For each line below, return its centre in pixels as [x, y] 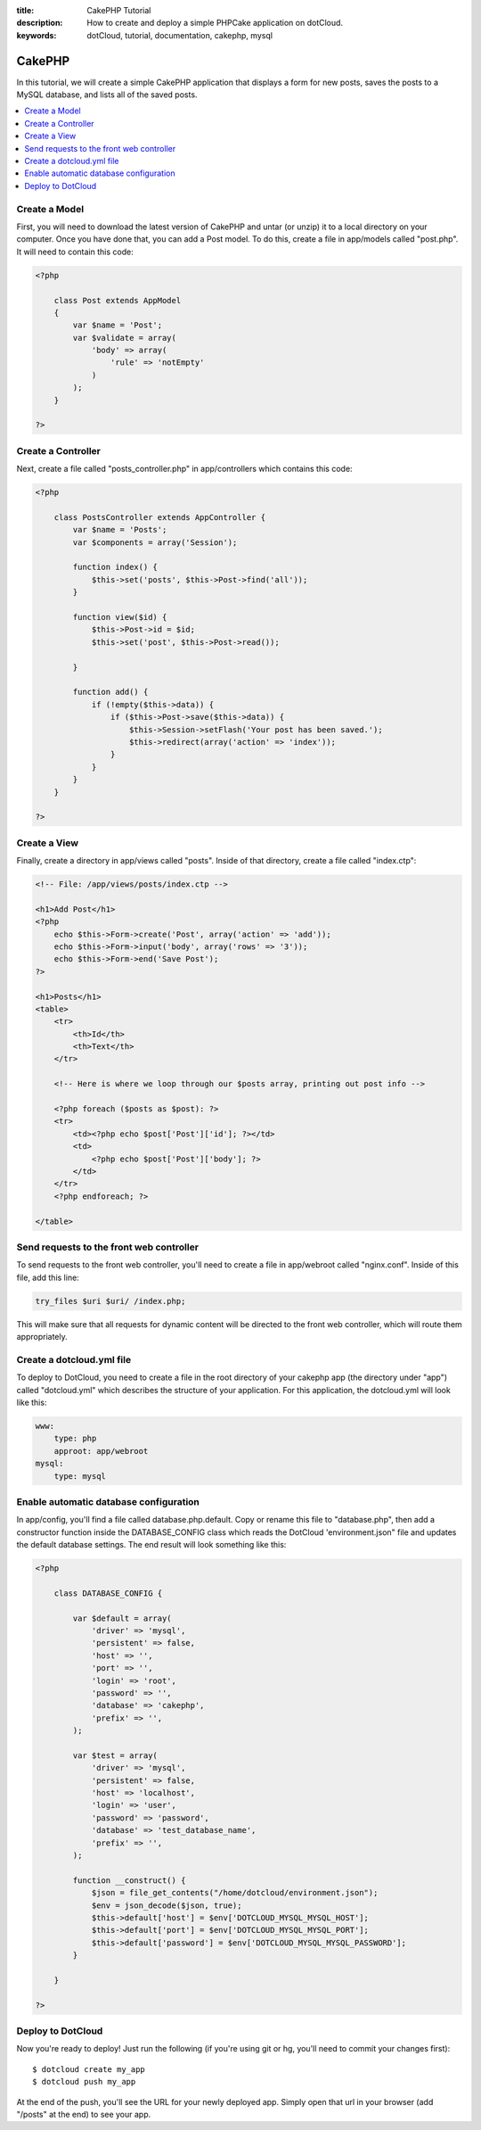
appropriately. [42, 1337]
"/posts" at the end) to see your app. [84, 2114]
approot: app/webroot [101, 1451]
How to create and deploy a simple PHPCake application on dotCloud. [215, 23]
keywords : [37, 35]
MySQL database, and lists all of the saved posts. [107, 95]
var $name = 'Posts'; [120, 530]
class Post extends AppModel [118, 300]
